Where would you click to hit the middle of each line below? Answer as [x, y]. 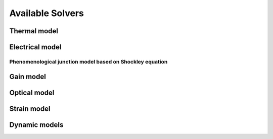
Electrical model [35, 47]
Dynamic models [36, 125]
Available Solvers [47, 13]
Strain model [30, 109]
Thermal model [34, 31]
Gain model [28, 76]
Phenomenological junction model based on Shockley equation [88, 61]
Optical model [32, 92]
